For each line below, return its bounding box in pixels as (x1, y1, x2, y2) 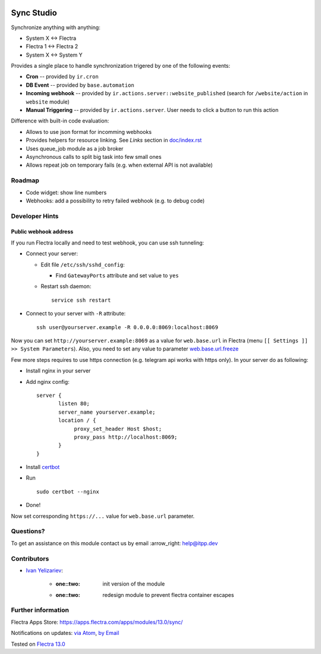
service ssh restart (51, 296, 111, 303)
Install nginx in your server (26, 367, 91, 374)
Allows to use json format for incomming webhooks (26, 128, 152, 135)
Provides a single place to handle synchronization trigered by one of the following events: (11, 62, 231, 70)
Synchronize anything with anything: (11, 24, 100, 31)
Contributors (11, 554, 49, 562)
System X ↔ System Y (26, 51, 83, 58)
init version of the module (102, 580, 165, 587)
